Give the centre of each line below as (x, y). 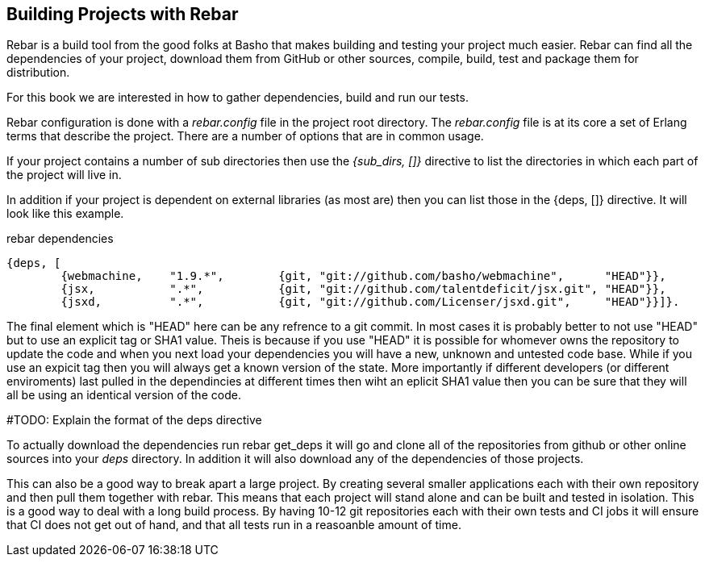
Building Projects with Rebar (123, 14)
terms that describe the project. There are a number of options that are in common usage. (245, 136)
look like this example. (65, 214)
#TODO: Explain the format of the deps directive (134, 420)
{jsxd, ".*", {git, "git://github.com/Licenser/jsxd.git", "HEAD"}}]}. (370, 302)
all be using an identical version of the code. (124, 395)
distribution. (38, 73)
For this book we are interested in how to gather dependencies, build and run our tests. (238, 98)
